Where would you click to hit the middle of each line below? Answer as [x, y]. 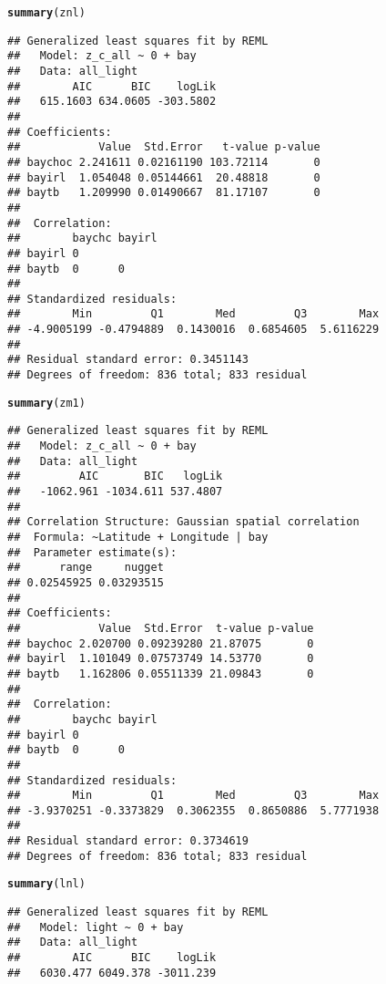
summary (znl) [46, 13]
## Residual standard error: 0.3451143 [128, 360]
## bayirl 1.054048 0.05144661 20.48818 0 [164, 177]
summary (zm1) [46, 403]
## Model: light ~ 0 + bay [96, 927]
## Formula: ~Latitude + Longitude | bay [138, 537]
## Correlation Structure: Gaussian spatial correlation [183, 522]
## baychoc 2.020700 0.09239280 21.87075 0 [161, 643]
